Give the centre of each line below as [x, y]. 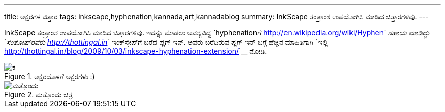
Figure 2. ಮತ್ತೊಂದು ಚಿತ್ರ [38, 95]
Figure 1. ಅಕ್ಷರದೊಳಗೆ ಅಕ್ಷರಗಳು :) [50, 76]
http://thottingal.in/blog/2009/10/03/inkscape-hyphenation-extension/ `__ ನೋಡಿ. [136, 51]
